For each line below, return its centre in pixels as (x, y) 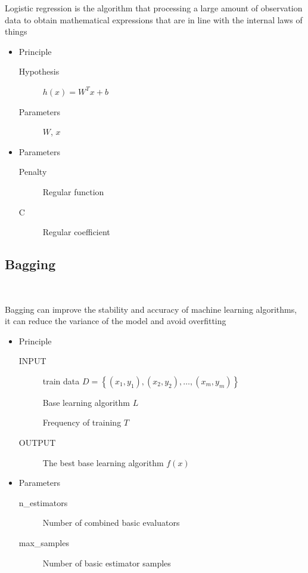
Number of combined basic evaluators (111, 523)
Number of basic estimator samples (107, 563)
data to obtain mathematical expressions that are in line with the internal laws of (154, 19)
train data (61, 381)
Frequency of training (82, 422)
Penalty (33, 172)
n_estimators (43, 502)
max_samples (44, 543)
